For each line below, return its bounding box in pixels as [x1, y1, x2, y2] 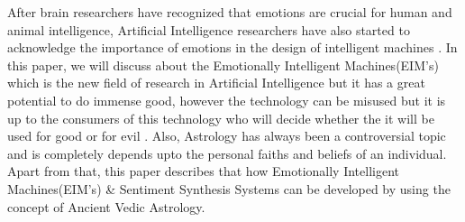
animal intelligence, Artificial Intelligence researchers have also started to [7, 20, 410, 39]
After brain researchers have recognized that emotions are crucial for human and [7, 3, 452, 21]
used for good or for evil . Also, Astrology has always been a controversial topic [7, 126, 446, 145]
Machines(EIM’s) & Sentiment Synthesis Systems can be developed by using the [7, 179, 451, 198]
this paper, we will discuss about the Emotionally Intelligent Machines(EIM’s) [7, 55, 439, 74]
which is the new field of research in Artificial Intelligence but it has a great [7, 73, 425, 92]
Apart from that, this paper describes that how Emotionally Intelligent [7, 162, 400, 180]
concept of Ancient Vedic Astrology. [7, 197, 205, 216]
